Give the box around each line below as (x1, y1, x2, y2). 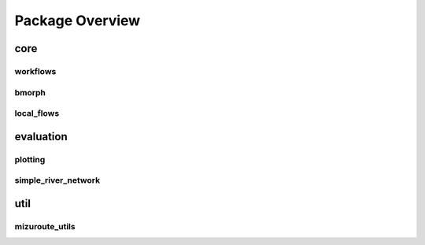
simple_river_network (14, 175, 101, 186)
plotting (14, 154, 46, 165)
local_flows (14, 108, 60, 119)
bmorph (14, 87, 46, 98)
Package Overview (14, 12, 141, 29)
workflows (14, 65, 57, 76)
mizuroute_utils (14, 221, 76, 232)
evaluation (14, 130, 68, 143)
